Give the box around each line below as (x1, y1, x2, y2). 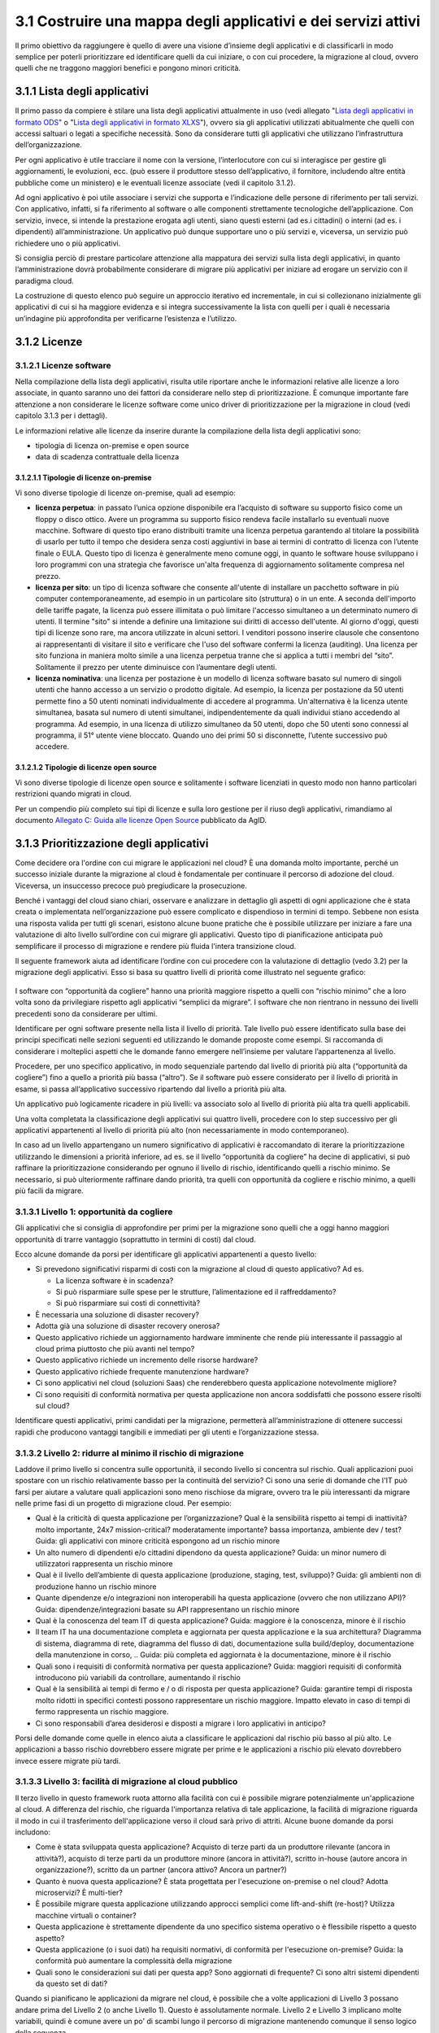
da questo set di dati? (35, 1979, 108, 1988)
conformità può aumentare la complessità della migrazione (35, 1956, 233, 1966)
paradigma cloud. (15, 276, 74, 285)
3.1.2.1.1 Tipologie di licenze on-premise (15, 472, 152, 483)
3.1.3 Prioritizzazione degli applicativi (15, 836, 209, 850)
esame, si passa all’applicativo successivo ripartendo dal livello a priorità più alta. (15, 1084, 287, 1094)
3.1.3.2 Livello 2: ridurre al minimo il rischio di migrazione (15, 1447, 244, 1459)
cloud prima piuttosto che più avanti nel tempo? (35, 1344, 195, 1354)
